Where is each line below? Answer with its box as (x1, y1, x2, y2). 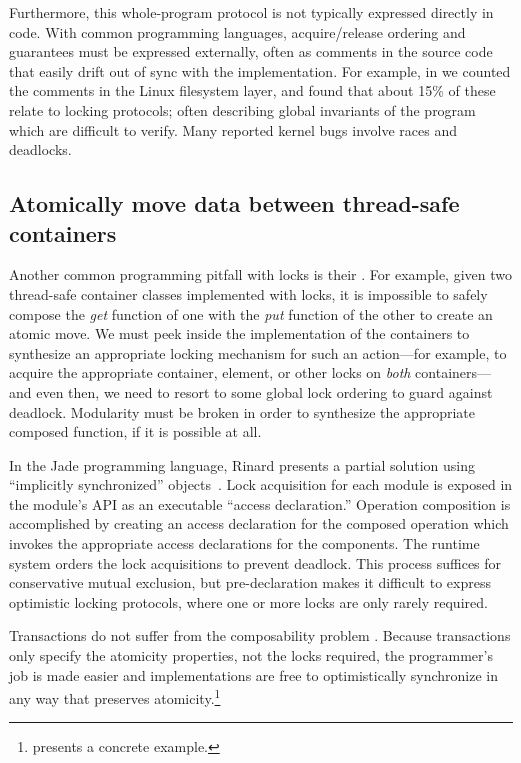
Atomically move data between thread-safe (9, 188, 460, 219)
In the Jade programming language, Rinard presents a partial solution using (9, 454, 476, 475)
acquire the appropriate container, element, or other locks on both (9, 362, 411, 383)
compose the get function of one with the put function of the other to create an (9, 303, 493, 324)
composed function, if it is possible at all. (9, 421, 262, 442)
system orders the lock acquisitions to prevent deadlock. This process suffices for (9, 552, 502, 573)
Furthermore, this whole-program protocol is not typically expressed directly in (9, 2, 494, 22)
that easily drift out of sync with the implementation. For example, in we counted (9, 60, 511, 81)
